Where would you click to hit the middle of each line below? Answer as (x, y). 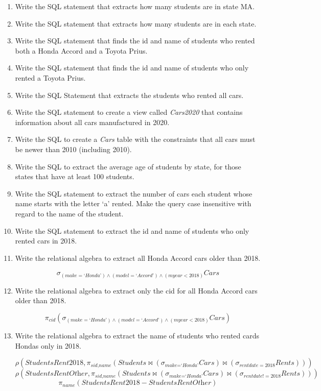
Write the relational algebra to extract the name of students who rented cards (137, 335)
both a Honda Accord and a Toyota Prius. (81, 50)
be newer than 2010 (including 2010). (73, 149)
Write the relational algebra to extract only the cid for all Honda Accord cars (136, 290)
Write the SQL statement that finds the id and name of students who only (132, 68)
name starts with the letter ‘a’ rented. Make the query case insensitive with (133, 203)
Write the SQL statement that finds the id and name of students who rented (135, 41)
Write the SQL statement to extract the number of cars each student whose (134, 193)
